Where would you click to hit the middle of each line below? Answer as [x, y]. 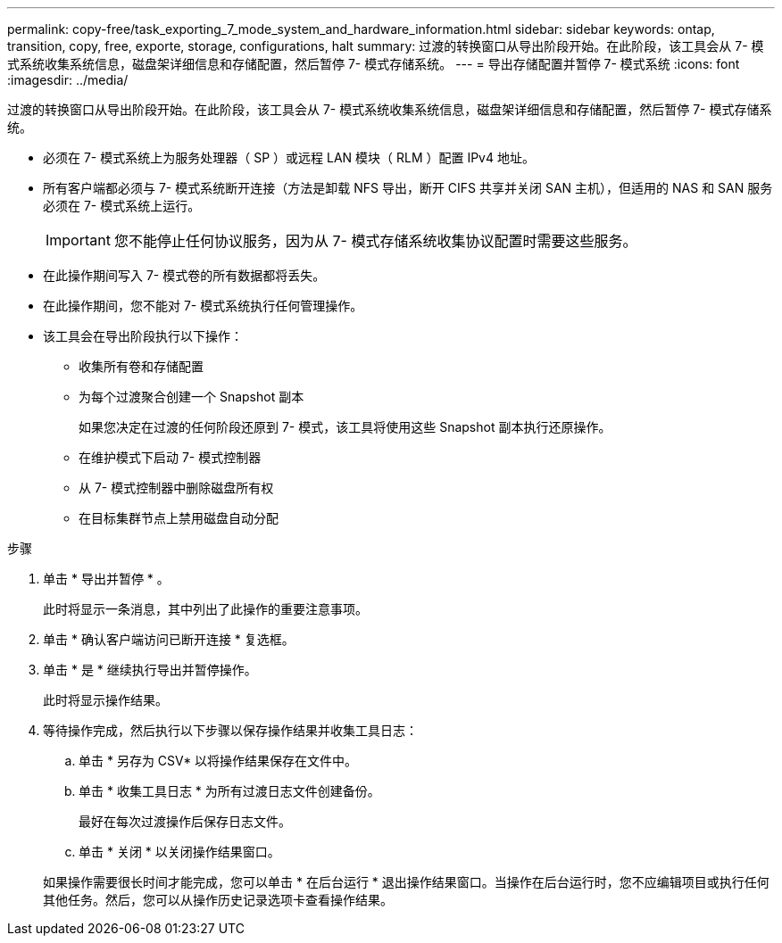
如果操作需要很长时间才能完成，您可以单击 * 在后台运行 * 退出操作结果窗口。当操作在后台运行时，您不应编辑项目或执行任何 [406, 882]
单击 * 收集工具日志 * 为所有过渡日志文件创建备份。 [229, 791]
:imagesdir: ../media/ [68, 80]
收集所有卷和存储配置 [141, 366]
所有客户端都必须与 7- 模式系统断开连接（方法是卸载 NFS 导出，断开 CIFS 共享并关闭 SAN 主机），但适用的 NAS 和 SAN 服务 [408, 188]
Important [78, 240]
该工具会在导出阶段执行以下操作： [143, 336]
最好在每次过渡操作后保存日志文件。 [185, 821]
